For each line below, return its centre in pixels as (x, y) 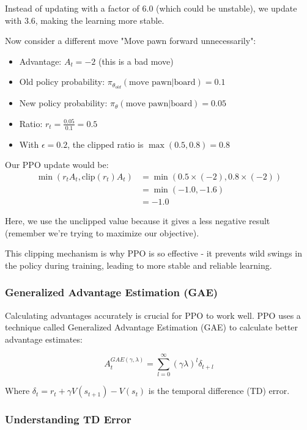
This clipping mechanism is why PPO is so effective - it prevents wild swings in (153, 253)
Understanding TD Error (68, 419)
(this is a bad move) (136, 61)
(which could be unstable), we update (227, 8)
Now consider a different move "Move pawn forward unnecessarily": (131, 41)
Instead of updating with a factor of (72, 8)
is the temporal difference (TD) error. (219, 391)
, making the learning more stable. (100, 20)
